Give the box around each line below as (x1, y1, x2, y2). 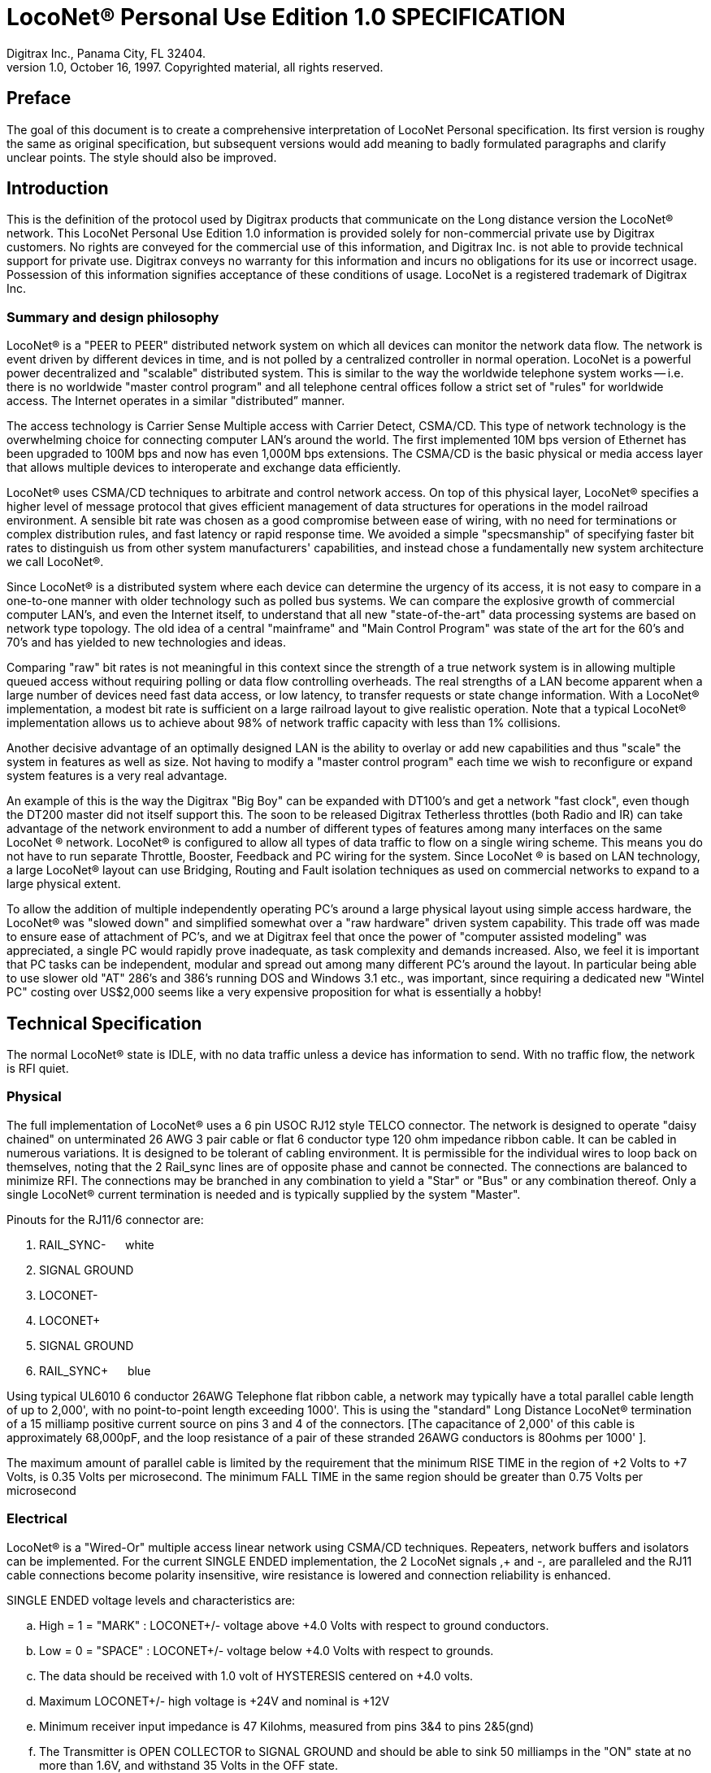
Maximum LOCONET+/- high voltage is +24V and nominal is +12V (39, 1693, 390, 1708)
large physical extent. (7, 877, 121, 891)
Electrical (7, 1510, 67, 1527)
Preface (7, 88, 72, 109)
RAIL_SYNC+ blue (39, 1363, 151, 1378)
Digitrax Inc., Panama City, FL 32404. (7, 46, 206, 60)
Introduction (7, 178, 109, 199)
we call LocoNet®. (7, 555, 104, 569)
